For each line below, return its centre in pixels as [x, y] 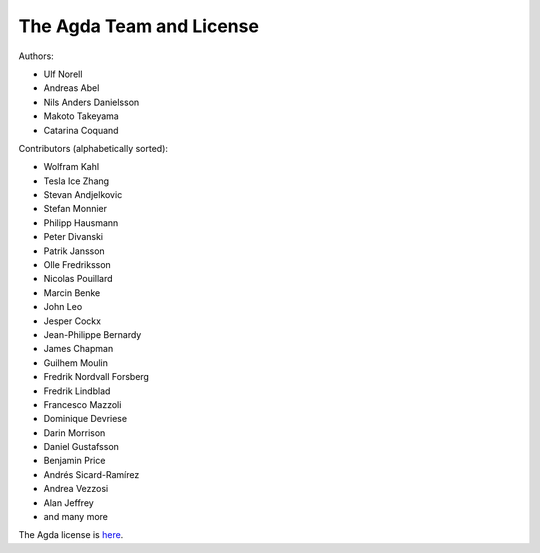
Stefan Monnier [75, 209]
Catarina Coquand [81, 130]
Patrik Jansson [74, 251]
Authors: [36, 56]
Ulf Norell [63, 74]
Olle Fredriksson [77, 265]
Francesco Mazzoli [82, 404]
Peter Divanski [73, 237]
